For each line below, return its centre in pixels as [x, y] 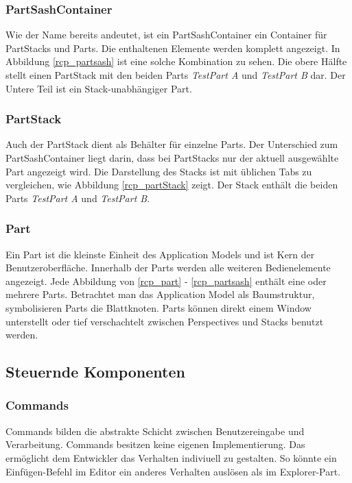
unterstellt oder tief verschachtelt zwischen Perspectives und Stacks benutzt [165, 321]
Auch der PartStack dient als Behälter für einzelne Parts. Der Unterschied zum [172, 144]
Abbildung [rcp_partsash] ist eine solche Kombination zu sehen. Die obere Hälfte [176, 61]
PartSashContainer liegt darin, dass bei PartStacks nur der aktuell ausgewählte [172, 158]
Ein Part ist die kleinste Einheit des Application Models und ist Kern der [160, 254]
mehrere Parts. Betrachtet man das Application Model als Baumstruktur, [160, 294]
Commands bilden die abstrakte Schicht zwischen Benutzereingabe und [155, 431]
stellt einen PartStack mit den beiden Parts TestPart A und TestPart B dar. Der [176, 75]
